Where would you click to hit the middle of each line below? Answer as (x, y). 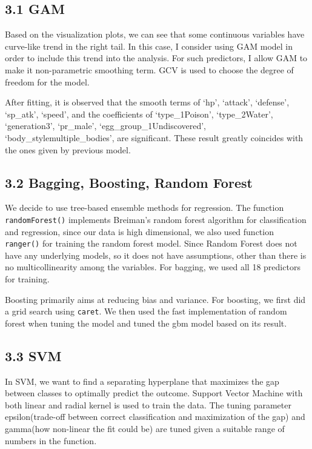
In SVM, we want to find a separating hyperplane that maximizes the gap (142, 381)
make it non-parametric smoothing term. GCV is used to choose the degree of (149, 69)
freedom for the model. (47, 81)
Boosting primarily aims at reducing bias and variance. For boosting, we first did (155, 299)
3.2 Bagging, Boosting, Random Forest (129, 182)
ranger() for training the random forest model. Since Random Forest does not (151, 243)
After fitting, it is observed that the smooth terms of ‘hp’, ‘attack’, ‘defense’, (147, 102)
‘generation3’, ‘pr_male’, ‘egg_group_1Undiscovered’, (105, 126)
